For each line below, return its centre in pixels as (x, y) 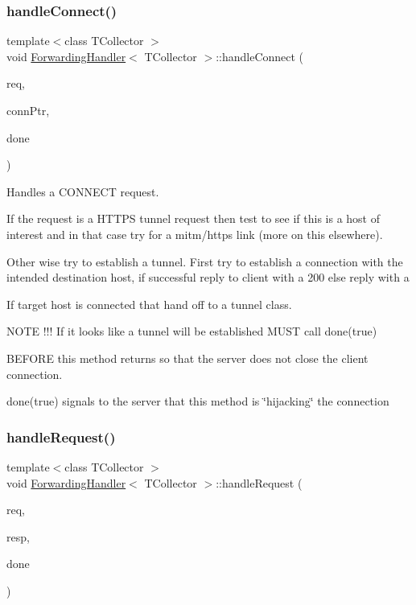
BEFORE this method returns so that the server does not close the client (187, 358)
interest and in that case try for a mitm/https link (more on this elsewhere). (195, 234)
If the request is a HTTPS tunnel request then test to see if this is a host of (194, 218)
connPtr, (28, 110)
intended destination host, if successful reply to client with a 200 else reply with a (208, 277)
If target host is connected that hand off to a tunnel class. (149, 304)
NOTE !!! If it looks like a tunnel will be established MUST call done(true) (192, 331)
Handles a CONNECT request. (83, 191)
